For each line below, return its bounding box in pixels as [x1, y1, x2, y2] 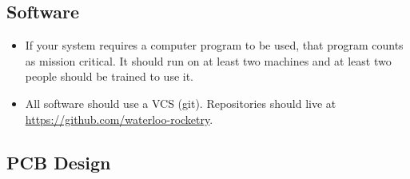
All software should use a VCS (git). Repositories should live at [25, 94, 336, 111]
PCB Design [6, 149, 111, 174]
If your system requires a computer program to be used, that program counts [25, 37, 404, 54]
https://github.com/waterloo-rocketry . [25, 110, 213, 127]
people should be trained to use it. [25, 68, 194, 85]
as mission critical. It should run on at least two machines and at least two [25, 52, 392, 69]
